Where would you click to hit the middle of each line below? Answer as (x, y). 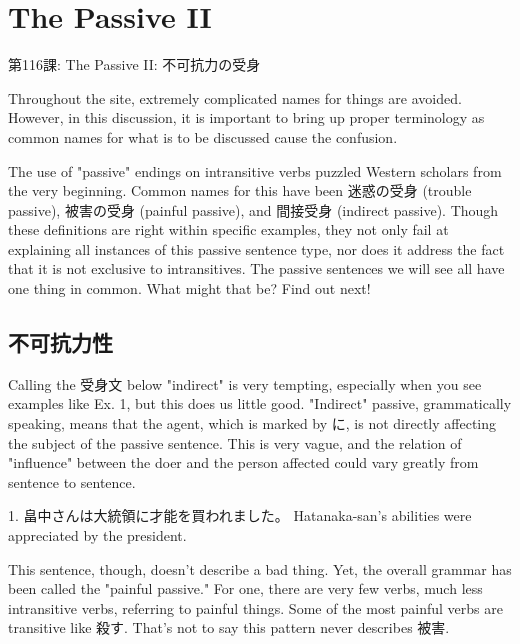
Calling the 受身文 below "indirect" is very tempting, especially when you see (245, 383)
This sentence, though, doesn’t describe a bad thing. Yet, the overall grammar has (260, 568)
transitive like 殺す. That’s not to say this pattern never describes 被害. (229, 627)
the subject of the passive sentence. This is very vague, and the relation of (235, 442)
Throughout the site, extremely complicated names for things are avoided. (235, 97)
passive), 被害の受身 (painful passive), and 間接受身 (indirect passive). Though (253, 209)
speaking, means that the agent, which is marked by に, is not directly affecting (252, 423)
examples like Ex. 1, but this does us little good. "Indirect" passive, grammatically (260, 403)
